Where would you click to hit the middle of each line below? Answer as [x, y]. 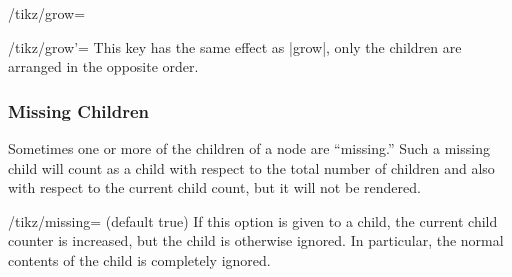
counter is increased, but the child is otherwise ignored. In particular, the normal [256, 240]
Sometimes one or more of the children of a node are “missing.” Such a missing [249, 148]
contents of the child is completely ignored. [139, 259]
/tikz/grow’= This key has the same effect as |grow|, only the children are [235, 46]
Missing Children [79, 110]
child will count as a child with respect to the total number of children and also [251, 167]
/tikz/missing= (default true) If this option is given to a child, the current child [253, 220]
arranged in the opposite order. [103, 66]
